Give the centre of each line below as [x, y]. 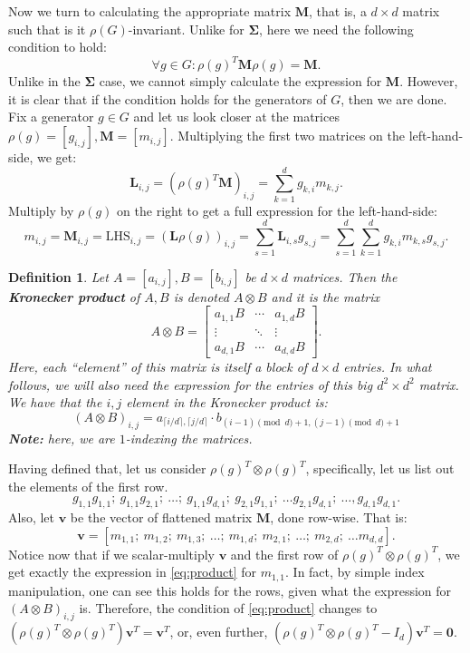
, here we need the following [336, 29]
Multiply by [41, 210]
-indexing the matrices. [189, 438]
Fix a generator [51, 117]
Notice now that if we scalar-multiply [111, 554]
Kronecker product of [74, 296]
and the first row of [284, 554]
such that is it [47, 29]
